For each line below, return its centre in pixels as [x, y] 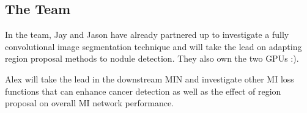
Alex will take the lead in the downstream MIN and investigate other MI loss [150, 78]
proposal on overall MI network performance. [90, 103]
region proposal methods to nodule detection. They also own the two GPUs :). [152, 58]
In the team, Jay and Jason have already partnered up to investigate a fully [147, 35]
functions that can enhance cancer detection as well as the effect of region [143, 91]
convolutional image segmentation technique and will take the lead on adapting [153, 46]
